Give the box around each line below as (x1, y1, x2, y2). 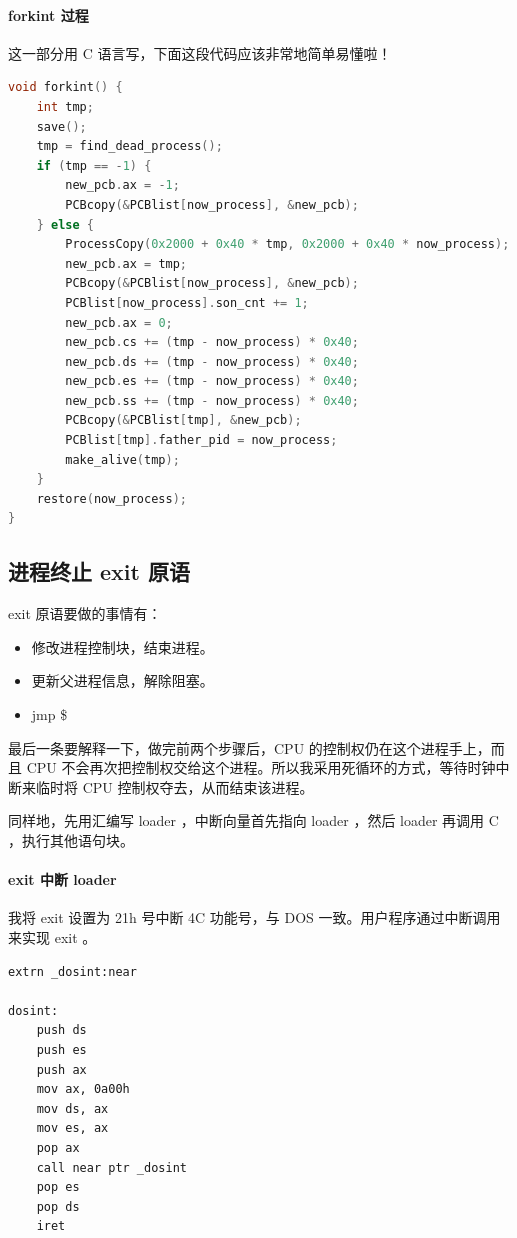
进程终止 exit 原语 (8, 556, 190, 587)
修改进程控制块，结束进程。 (31, 636, 214, 657)
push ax (36, 1062, 87, 1077)
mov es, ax (36, 1121, 109, 1136)
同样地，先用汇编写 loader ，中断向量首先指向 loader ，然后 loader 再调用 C (8, 810, 499, 831)
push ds (36, 1023, 87, 1038)
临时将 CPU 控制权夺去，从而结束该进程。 (35, 776, 314, 797)
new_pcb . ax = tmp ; (65, 256, 188, 271)
